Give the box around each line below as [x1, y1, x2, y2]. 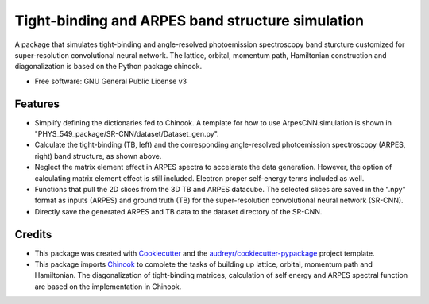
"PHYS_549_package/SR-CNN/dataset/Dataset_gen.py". [34, 129, 219, 139]
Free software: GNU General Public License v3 [34, 76, 187, 86]
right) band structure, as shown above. [34, 151, 162, 160]
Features [14, 97, 60, 110]
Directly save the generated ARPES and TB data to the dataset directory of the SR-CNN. [34, 206, 323, 216]
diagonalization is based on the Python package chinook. [14, 62, 203, 71]
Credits [14, 227, 52, 241]
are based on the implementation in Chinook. [34, 282, 182, 291]
